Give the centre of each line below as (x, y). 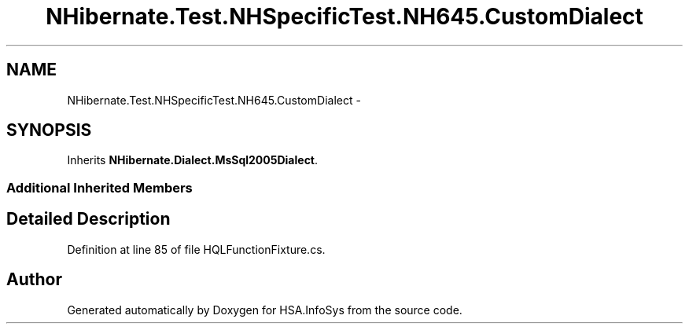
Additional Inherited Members (99, 187)
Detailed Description (88, 219)
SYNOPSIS (49, 130)
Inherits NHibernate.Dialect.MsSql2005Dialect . (193, 160)
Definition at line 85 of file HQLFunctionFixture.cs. (196, 249)
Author (34, 280)
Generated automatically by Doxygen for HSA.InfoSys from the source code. (265, 310)
